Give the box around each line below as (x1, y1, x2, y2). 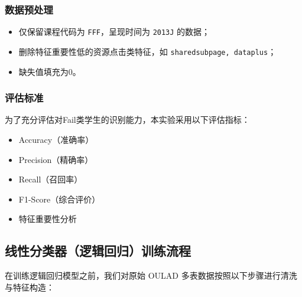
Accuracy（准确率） (18, 133, 94, 145)
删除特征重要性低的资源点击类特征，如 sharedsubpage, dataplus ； (18, 45, 277, 57)
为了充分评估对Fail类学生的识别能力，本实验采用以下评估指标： (5, 113, 250, 126)
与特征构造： (5, 280, 54, 293)
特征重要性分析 (18, 213, 77, 225)
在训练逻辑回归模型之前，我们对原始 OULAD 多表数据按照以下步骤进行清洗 (5, 269, 297, 282)
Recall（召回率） (18, 173, 83, 185)
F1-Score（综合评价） (18, 192, 100, 205)
